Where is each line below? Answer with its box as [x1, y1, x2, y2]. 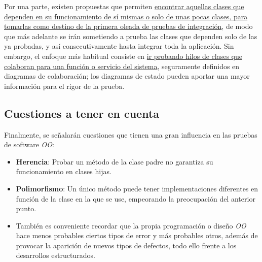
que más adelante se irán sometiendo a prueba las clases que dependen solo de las [4, 30, 257, 41]
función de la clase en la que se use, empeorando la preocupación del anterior [16, 193, 255, 204]
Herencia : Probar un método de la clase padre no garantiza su [16, 156, 213, 167]
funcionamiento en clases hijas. [16, 166, 111, 177]
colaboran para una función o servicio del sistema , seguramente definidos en [4, 60, 240, 71]
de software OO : [4, 139, 54, 150]
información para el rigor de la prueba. [4, 80, 125, 91]
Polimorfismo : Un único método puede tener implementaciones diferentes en [16, 183, 258, 193]
